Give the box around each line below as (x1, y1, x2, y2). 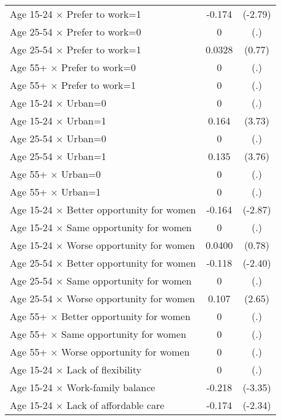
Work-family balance (66, 380, 155, 394)
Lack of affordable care (66, 398, 165, 412)
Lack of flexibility (66, 362, 141, 376)
